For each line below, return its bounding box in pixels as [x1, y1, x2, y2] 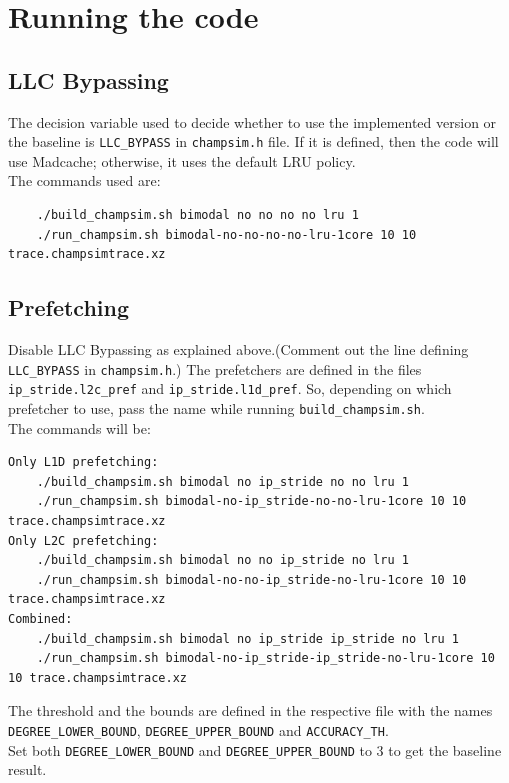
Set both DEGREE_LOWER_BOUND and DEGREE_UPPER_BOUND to [8, 739, 372, 760]
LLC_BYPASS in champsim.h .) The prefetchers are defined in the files [8, 358, 422, 379]
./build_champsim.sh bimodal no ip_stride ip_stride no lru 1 [36, 631, 460, 646]
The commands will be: [8, 417, 151, 438]
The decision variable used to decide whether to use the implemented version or [8, 111, 497, 132]
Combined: [8, 611, 73, 626]
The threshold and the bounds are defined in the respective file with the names [8, 700, 493, 721]
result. [8, 759, 47, 780]
